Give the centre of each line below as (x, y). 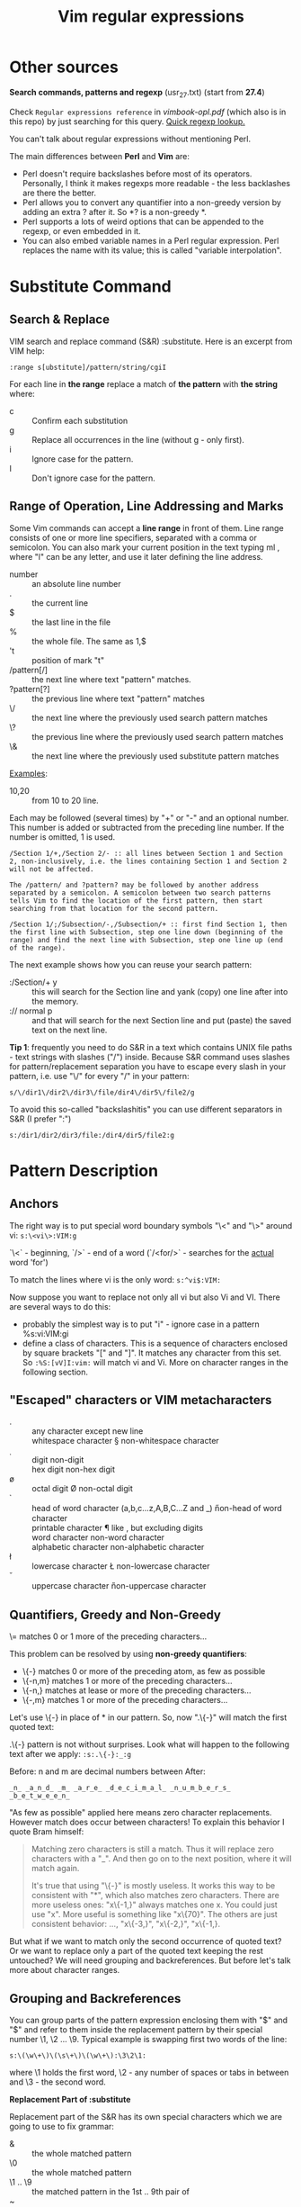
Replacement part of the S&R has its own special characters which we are (146, 2116)
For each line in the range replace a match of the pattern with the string (144, 383)
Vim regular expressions (151, 17)
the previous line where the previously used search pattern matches (158, 736)
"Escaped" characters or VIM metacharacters (141, 1400)
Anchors (34, 1204)
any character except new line (88, 1431)
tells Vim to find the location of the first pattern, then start (136, 901)
